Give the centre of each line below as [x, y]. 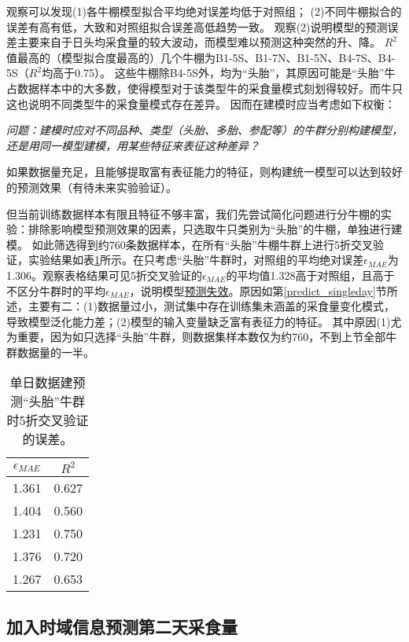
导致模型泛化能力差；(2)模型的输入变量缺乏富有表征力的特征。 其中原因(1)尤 [204, 321]
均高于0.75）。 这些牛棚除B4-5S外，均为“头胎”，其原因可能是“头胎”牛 [219, 73]
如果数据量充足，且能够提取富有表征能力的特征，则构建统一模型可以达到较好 [204, 172]
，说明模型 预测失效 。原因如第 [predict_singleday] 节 [258, 290]
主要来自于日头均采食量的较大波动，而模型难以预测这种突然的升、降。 [199, 42]
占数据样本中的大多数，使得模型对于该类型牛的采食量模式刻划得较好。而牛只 [204, 88]
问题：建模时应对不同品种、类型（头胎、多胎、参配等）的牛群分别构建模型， [204, 130]
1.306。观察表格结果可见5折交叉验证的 [104, 275]
